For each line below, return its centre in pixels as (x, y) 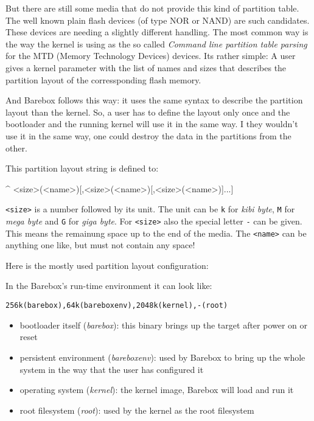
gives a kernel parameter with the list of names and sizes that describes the (146, 67)
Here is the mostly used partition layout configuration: (107, 265)
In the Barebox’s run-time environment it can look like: (109, 286)
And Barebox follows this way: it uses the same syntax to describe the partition (154, 100)
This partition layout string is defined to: (82, 168)
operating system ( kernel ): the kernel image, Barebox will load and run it (157, 390)
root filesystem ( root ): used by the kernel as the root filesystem (137, 410)
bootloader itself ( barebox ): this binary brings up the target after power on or (164, 325)
